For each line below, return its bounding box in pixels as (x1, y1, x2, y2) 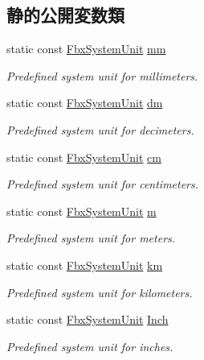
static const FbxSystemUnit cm (6, 148, 161, 165)
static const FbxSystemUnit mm (6, 40, 166, 57)
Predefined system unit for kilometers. (6, 283, 193, 300)
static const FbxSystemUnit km (6, 256, 163, 273)
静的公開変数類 (6, 2, 124, 27)
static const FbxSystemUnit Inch (6, 311, 169, 328)
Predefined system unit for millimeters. (6, 67, 198, 84)
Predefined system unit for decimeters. (6, 121, 194, 138)
